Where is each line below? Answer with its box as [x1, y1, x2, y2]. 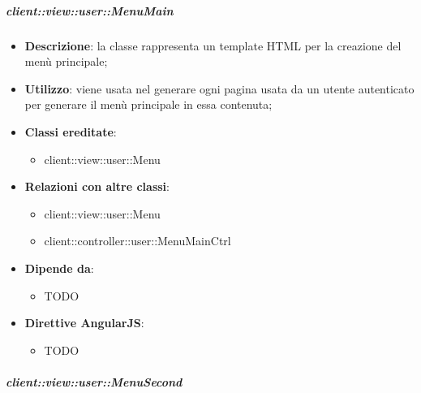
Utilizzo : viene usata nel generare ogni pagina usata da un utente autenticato [24, 80, 415, 97]
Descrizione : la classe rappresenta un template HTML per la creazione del [24, 37, 402, 54]
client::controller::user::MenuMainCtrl [44, 232, 231, 249]
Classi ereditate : [24, 123, 117, 140]
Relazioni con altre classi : [24, 178, 170, 195]
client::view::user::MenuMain [6, 2, 174, 19]
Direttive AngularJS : [24, 314, 144, 331]
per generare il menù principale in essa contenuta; [24, 96, 273, 113]
